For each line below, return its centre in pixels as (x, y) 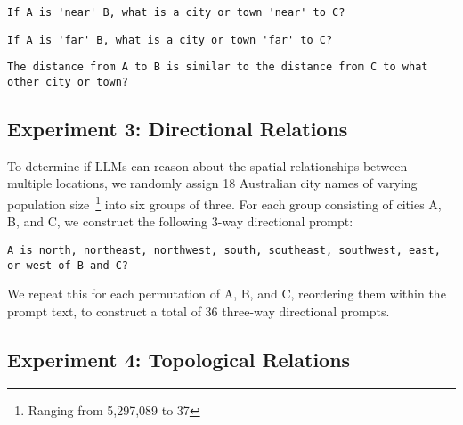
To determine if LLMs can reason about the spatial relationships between (207, 165)
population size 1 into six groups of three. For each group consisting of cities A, (224, 203)
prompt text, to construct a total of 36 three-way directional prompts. (199, 311)
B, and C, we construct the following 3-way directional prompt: (180, 221)
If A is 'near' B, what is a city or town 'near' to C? (176, 12)
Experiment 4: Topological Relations (179, 359)
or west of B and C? (68, 265)
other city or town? (68, 82)
